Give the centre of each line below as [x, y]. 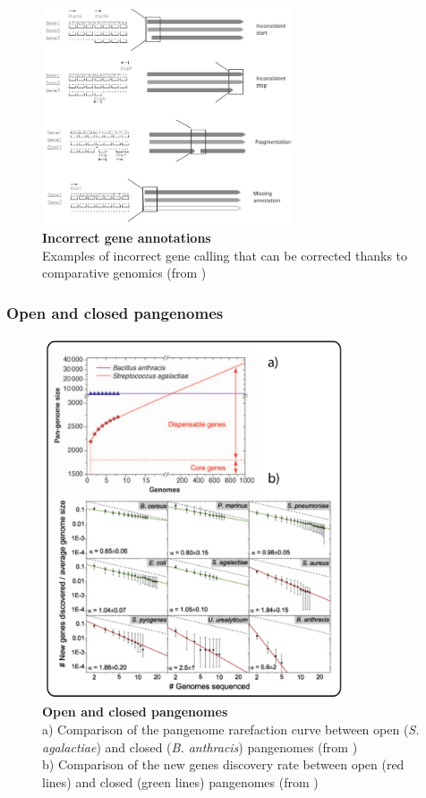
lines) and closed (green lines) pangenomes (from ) [180, 781]
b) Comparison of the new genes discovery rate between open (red [223, 764]
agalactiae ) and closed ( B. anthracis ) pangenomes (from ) [200, 747]
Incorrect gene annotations [127, 237]
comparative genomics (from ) [124, 273]
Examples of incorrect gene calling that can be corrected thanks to [225, 255]
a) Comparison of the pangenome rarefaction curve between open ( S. [231, 729]
